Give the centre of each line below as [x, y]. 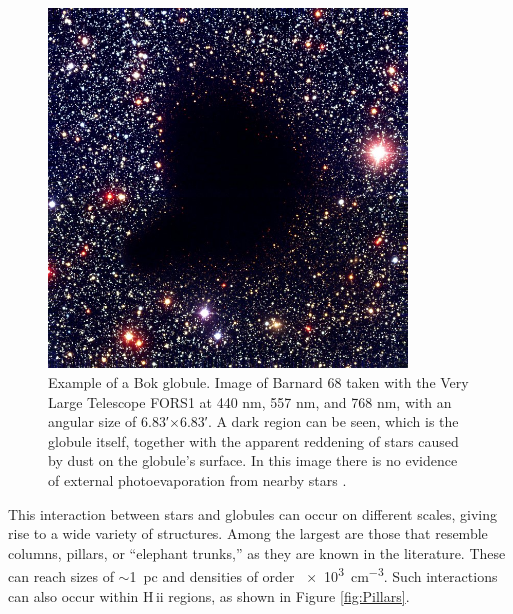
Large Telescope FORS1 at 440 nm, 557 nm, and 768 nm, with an [250, 401]
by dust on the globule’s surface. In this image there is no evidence [253, 460]
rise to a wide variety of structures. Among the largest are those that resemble [248, 533]
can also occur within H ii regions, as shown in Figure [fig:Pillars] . [209, 595]
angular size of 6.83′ [109, 421]
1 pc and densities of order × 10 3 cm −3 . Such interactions [313, 574]
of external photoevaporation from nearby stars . [197, 479]
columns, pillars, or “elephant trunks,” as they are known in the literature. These [257, 552]
